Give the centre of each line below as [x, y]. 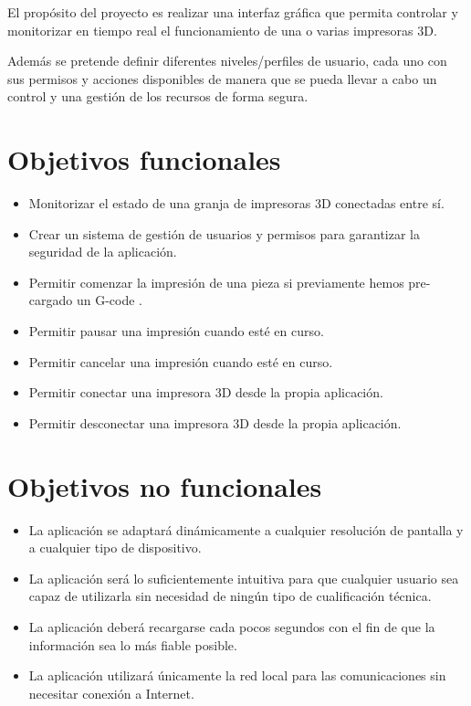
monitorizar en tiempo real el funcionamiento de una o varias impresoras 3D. [222, 30]
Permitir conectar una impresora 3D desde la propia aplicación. [206, 392]
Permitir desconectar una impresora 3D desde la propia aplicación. [215, 422]
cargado [51, 300]
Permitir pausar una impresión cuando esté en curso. [176, 331]
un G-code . [110, 300]
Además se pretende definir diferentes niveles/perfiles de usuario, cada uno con [227, 61]
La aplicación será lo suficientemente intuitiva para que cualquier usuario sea [244, 578]
